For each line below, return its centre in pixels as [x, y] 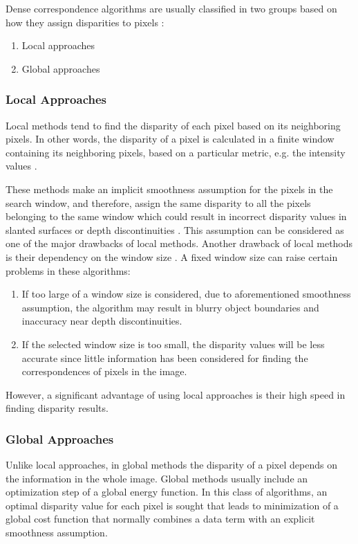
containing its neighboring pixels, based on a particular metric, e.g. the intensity [176, 152]
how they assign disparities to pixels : [85, 22]
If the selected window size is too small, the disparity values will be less [173, 344]
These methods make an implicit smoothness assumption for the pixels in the [169, 189]
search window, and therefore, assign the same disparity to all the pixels [158, 202]
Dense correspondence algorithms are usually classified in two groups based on [171, 8]
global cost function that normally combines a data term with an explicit [160, 519]
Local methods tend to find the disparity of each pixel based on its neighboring [173, 125]
